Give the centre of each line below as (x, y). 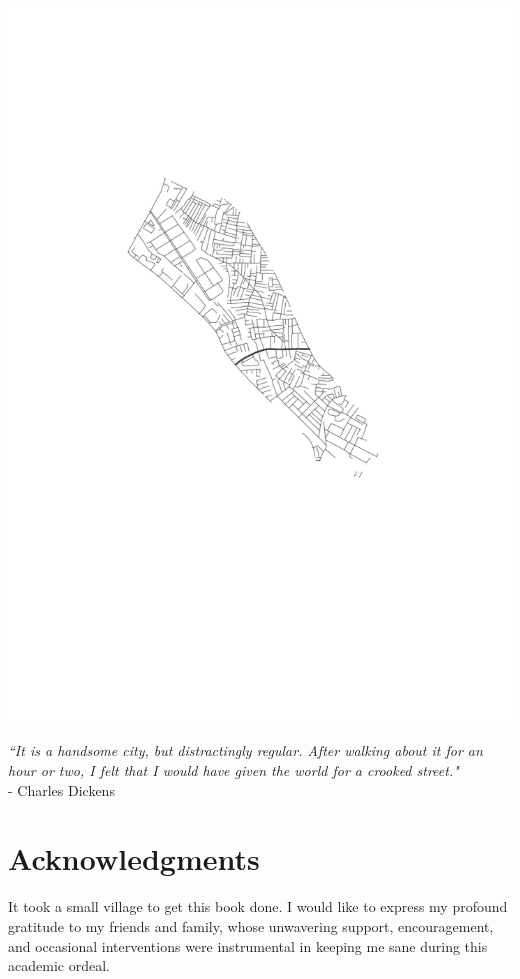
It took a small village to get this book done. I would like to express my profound (258, 906)
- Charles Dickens (61, 789)
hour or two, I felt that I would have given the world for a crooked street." (233, 770)
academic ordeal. (59, 965)
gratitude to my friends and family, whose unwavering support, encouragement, (251, 925)
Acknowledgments (134, 858)
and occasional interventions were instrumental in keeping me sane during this (248, 945)
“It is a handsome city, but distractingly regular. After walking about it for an (245, 750)
